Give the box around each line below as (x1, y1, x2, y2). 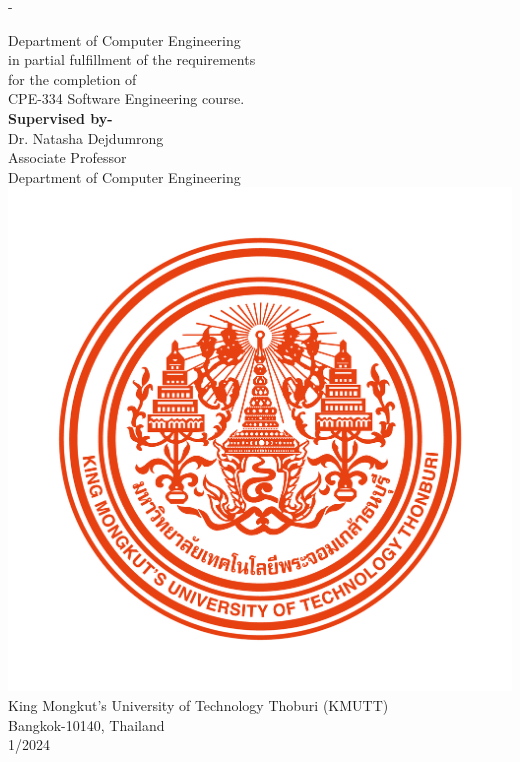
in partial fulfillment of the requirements (8, 49, 256, 70)
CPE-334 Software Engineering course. (8, 88, 245, 109)
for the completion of (8, 68, 137, 89)
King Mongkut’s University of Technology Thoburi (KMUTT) (8, 694, 389, 715)
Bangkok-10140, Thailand (8, 714, 165, 735)
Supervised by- (8, 107, 113, 128)
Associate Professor (8, 147, 127, 168)
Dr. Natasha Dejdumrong (8, 127, 164, 148)
